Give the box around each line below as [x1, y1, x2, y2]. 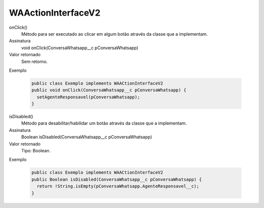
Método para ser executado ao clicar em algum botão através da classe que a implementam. [21, 31, 208, 37]
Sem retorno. [21, 59, 48, 64]
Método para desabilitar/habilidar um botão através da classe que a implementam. [21, 120, 187, 126]
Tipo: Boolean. [21, 147, 51, 153]
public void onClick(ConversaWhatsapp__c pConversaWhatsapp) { [31, 87, 187, 93]
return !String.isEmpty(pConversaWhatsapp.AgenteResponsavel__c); [37, 184, 199, 189]
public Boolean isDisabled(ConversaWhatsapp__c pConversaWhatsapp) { [31, 176, 202, 182]
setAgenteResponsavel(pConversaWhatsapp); [37, 94, 140, 100]
